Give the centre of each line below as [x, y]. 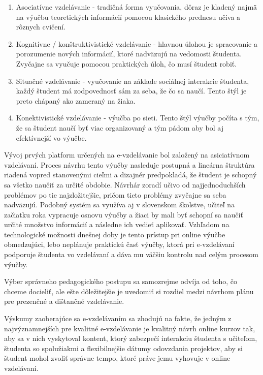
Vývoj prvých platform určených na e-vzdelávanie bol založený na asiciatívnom [127, 155]
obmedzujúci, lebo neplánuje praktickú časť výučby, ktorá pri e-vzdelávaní [119, 244]
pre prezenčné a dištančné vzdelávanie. [64, 301]
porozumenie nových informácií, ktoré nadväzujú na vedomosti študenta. [129, 54]
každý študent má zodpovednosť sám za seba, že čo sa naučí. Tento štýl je [131, 91]
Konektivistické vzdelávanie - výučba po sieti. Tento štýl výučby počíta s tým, [138, 118]
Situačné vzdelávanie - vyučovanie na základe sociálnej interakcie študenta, [133, 81]
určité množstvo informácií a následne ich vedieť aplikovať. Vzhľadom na [117, 224]
